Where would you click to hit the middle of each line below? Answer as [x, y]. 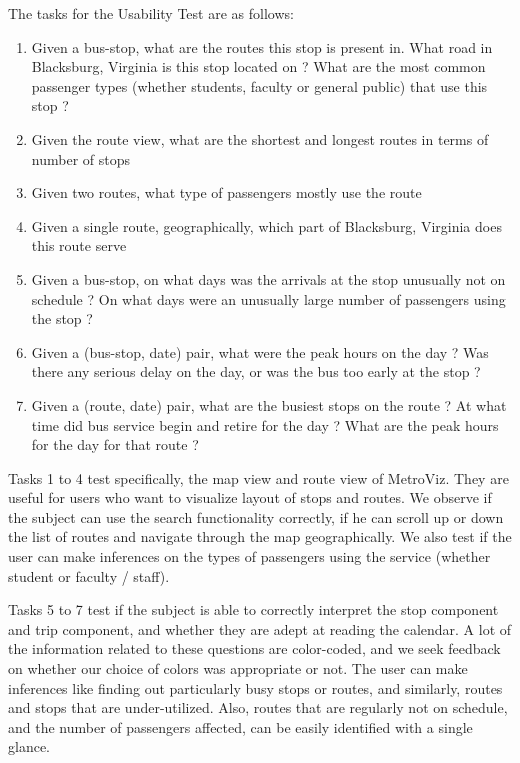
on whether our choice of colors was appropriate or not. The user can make [238, 668]
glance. [29, 746]
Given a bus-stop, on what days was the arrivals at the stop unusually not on [268, 278]
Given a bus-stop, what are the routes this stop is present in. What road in [262, 46]
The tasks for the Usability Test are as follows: [151, 13]
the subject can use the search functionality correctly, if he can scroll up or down [256, 516]
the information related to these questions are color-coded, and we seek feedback [254, 648]
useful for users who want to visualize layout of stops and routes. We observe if [250, 497]
